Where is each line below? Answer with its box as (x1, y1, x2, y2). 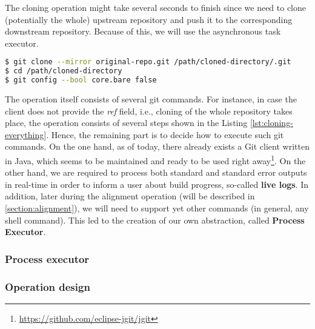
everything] (5, 128, 47, 141)
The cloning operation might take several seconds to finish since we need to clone (5, 1, 307, 13)
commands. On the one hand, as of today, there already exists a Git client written (5, 140, 310, 153)
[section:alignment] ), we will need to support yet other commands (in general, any (5, 202, 309, 214)
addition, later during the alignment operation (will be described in (5, 190, 255, 202)
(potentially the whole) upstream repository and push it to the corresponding (5, 13, 293, 25)
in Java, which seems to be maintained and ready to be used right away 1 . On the (5, 152, 306, 167)
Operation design (5, 279, 90, 294)
